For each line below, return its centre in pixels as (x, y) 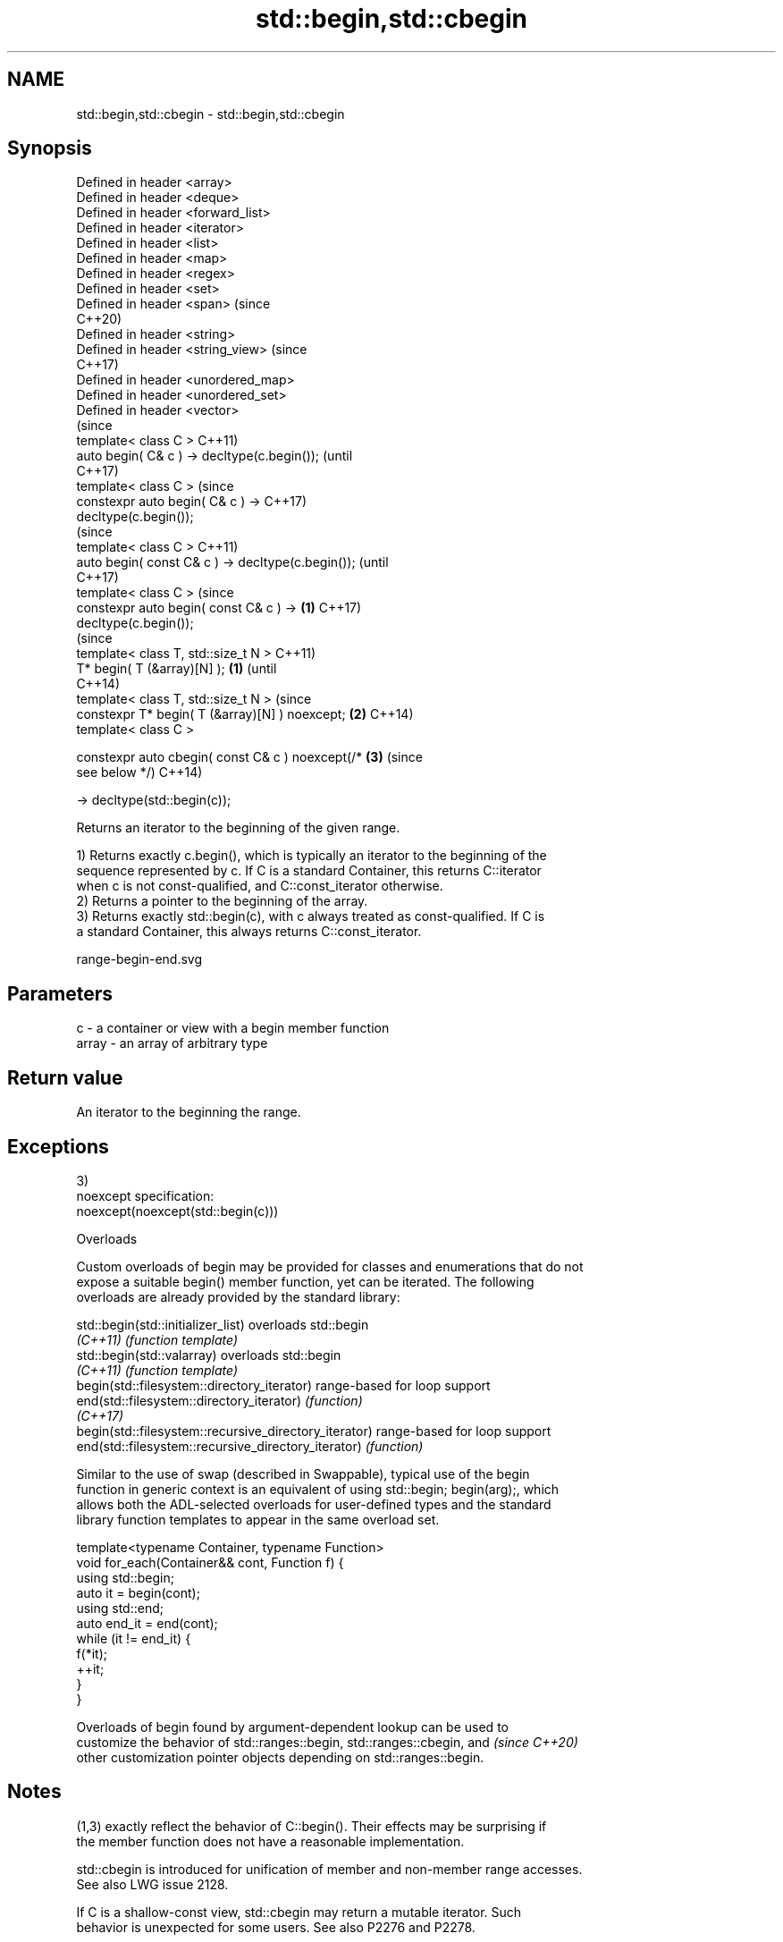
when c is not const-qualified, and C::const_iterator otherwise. (260, 886)
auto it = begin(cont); (138, 1592)
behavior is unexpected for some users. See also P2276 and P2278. (276, 1927)
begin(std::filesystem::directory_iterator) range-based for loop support (283, 1385)
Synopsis (50, 148)
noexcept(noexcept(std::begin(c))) (177, 1211)
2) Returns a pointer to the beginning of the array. (222, 901)
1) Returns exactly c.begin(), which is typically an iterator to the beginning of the (312, 856)
